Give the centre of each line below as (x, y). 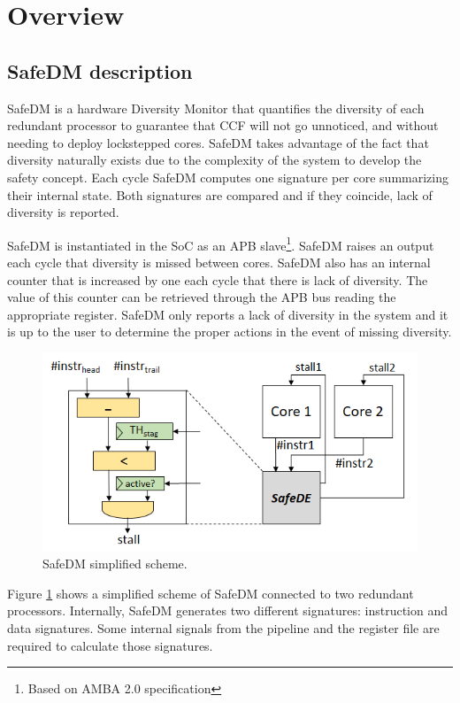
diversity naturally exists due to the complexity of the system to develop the (215, 160)
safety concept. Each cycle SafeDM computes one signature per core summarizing (228, 177)
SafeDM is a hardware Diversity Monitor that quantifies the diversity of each (216, 108)
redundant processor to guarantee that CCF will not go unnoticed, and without (223, 125)
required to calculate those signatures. (110, 645)
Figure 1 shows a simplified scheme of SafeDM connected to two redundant (211, 593)
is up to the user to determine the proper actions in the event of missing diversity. (230, 332)
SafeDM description (100, 70)
